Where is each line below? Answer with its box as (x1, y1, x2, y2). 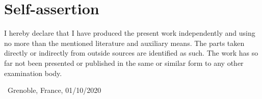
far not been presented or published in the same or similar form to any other (4, 57, 244, 68)
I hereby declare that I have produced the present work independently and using (4, 28, 255, 38)
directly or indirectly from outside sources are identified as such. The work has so (4, 47, 258, 58)
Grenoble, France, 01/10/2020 (8, 85, 101, 95)
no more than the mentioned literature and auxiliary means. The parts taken (4, 37, 245, 48)
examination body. (4, 67, 62, 78)
